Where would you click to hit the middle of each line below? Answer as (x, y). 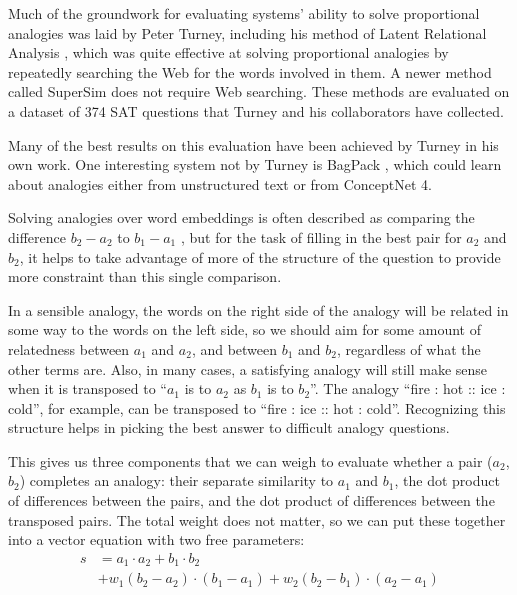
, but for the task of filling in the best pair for (321, 236)
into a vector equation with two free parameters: (156, 539)
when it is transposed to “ (87, 388)
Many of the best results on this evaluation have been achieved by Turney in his (253, 144)
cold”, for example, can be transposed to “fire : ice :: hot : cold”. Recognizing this (257, 407)
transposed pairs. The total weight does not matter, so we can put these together (257, 519)
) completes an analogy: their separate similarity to (176, 480)
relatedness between (69, 348)
